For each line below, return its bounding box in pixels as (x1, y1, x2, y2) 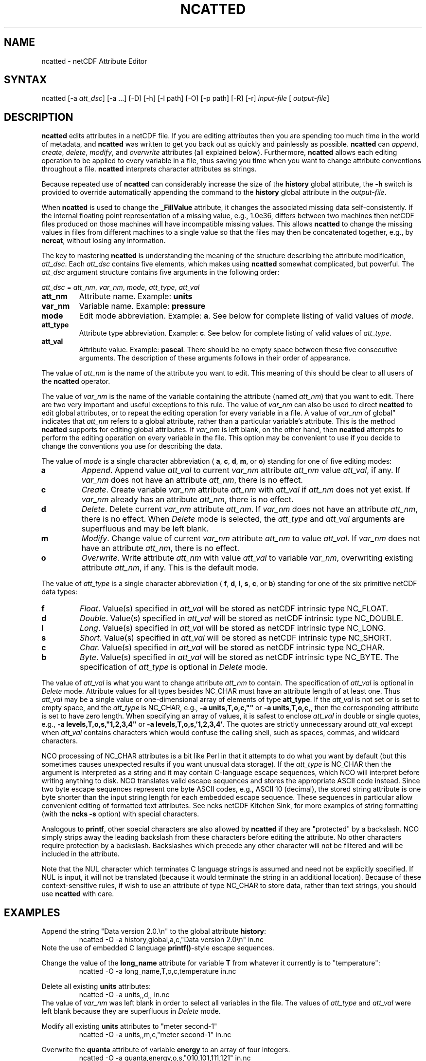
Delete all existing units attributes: (41, 982, 151, 991)
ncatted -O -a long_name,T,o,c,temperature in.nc (79, 967, 236, 976)
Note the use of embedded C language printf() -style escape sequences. (41, 944, 274, 952)
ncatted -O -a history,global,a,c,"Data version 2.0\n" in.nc (79, 935, 264, 944)
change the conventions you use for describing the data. (41, 442, 223, 451)
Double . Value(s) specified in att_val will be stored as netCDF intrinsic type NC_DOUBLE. (79, 613, 404, 624)
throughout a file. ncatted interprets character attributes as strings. (41, 165, 257, 173)
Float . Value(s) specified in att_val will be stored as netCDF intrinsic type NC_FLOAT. (79, 604, 389, 614)
